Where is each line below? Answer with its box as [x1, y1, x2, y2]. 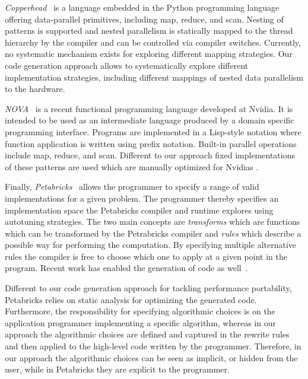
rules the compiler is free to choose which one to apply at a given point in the [5, 250, 287, 262]
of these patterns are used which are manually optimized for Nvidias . [5, 160, 259, 173]
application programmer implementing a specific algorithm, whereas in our [5, 316, 276, 329]
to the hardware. [5, 82, 65, 95]
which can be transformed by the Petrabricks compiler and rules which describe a [5, 227, 301, 239]
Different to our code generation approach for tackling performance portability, [5, 282, 292, 294]
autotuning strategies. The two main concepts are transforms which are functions [5, 215, 300, 228]
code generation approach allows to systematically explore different [5, 59, 249, 71]
